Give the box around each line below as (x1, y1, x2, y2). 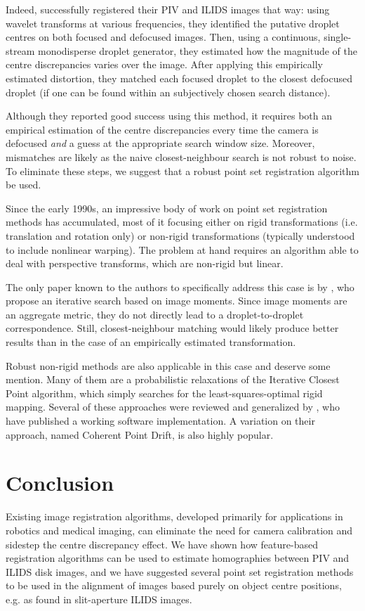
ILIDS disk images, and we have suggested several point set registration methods (6, 564, 354, 579)
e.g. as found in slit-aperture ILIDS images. (6, 591, 192, 606)
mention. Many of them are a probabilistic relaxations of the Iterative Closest (6, 372, 340, 387)
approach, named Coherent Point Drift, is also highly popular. (6, 427, 274, 442)
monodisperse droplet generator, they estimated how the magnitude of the (37, 43, 357, 58)
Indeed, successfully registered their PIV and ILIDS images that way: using (6, 2, 330, 16)
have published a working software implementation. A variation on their (6, 413, 315, 428)
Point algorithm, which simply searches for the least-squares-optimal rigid (6, 385, 323, 400)
